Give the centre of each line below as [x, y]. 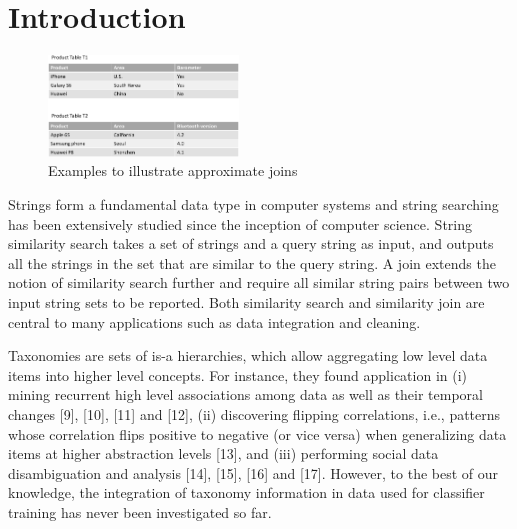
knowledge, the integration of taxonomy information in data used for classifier [246, 492]
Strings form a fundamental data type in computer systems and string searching [253, 203]
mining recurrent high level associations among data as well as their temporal [246, 394]
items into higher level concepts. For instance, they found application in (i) [238, 374]
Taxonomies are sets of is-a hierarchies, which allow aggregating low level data [248, 355]
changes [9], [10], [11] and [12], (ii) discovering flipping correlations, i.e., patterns [254, 413]
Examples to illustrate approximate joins [173, 170]
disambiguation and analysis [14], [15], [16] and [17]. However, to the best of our [253, 472]
